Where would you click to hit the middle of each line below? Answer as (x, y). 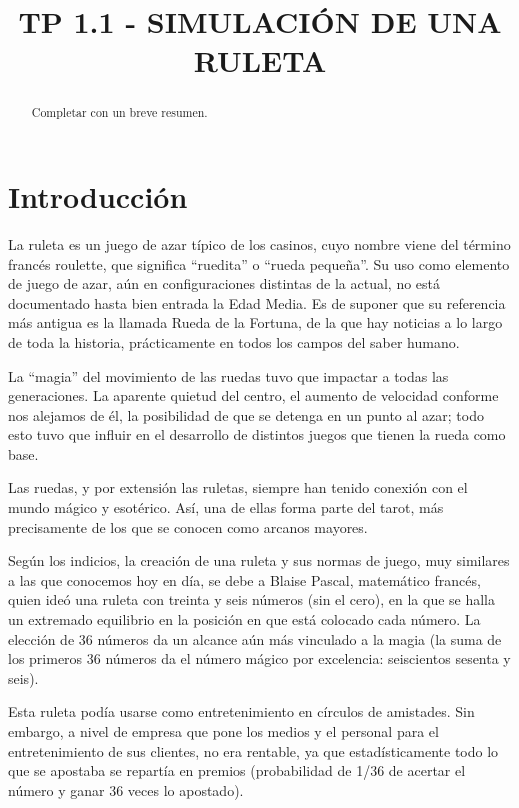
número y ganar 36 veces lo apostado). (126, 789)
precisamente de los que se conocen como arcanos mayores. (188, 526)
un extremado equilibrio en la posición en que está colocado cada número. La (244, 619)
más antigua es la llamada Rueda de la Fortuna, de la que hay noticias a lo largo (255, 322)
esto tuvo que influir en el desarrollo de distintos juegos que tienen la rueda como (257, 434)
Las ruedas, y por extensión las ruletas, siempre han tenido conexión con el (238, 487)
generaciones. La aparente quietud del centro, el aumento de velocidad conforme (253, 395)
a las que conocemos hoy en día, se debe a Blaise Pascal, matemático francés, (244, 579)
